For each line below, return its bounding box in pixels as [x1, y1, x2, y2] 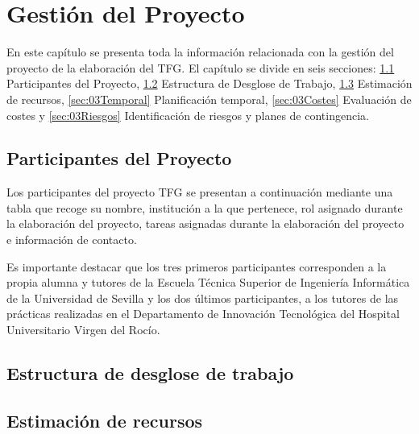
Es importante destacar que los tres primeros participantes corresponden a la [6, 258, 387, 275]
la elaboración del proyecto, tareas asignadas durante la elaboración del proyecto [6, 215, 404, 232]
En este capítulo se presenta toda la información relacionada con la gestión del [6, 43, 394, 60]
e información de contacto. [6, 231, 137, 248]
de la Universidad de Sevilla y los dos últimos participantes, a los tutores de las [6, 289, 399, 306]
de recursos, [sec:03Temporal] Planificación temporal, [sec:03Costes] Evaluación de [6, 90, 412, 107]
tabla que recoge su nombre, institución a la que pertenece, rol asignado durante [6, 199, 403, 216]
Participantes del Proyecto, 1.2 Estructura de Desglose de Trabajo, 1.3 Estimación [6, 75, 413, 92]
